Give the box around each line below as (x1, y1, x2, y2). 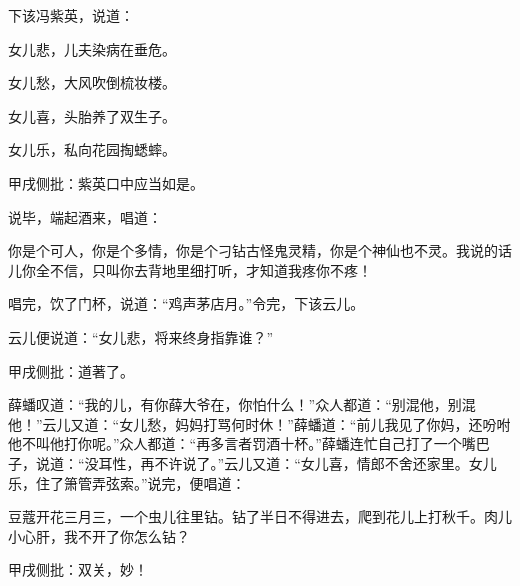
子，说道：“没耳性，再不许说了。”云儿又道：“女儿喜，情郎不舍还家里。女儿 (8, 452, 497, 473)
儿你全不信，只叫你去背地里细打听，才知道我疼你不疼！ (8, 259, 372, 280)
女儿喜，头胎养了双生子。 (8, 105, 176, 126)
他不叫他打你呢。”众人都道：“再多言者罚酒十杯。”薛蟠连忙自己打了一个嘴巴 (8, 433, 490, 454)
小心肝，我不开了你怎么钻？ (8, 525, 190, 546)
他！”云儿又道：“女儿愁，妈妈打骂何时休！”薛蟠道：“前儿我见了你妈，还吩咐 (8, 413, 511, 434)
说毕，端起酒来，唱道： (8, 206, 162, 227)
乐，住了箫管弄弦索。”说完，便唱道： (8, 472, 246, 493)
